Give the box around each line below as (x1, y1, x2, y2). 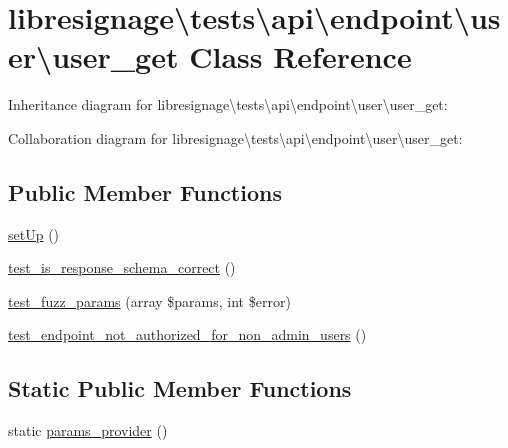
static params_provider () (8, 420, 168, 441)
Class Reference (189, 36, 412, 77)
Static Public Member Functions (8, 373, 352, 404)
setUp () (8, 223, 60, 244)
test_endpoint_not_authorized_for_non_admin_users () (8, 324, 367, 345)
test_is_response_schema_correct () (8, 257, 236, 278)
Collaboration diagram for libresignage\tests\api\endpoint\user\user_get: (8, 127, 463, 148)
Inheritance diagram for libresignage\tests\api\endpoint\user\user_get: (8, 94, 448, 115)
